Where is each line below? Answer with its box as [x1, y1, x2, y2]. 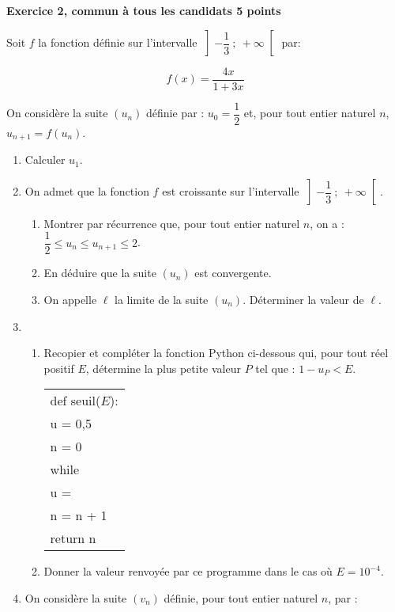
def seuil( [50, 391, 101, 410]
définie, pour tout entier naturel [164, 589, 318, 606]
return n [50, 529, 96, 548]
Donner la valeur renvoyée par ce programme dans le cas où [43, 563, 333, 580]
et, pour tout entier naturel [243, 105, 376, 121]
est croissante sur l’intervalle [162, 183, 299, 200]
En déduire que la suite [43, 264, 156, 281]
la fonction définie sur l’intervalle [38, 34, 197, 51]
